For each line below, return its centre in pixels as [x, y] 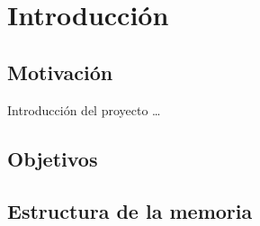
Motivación [60, 72]
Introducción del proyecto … [84, 109]
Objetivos [53, 158]
